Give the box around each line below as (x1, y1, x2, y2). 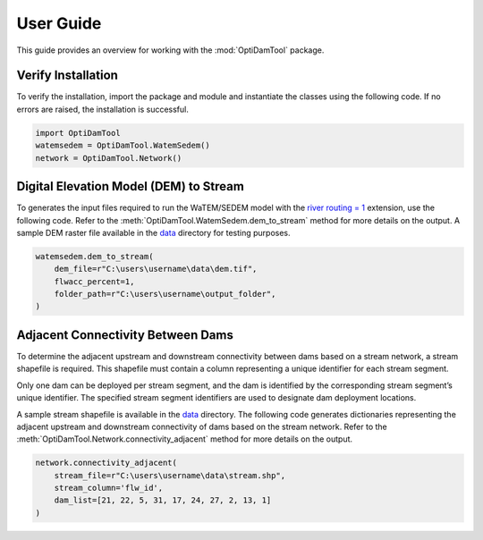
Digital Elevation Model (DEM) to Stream (16, 179, 245, 194)
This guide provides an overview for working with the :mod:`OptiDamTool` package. (16, 45, 325, 55)
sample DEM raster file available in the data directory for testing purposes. (16, 227, 291, 238)
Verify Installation (16, 68, 118, 83)
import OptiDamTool (35, 128, 121, 138)
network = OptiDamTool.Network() (35, 153, 182, 163)
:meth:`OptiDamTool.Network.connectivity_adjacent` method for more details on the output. (16, 434, 353, 444)
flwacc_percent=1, (54, 276, 135, 286)
